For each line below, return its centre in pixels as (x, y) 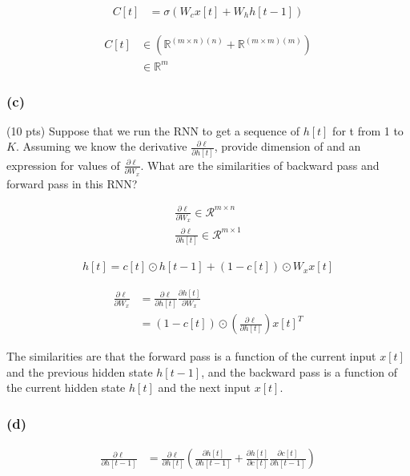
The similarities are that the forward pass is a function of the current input (191, 356)
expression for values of (63, 165)
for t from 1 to (368, 130)
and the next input (204, 387)
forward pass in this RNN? (72, 183)
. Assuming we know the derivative (101, 146)
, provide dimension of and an (287, 146)
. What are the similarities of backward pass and (260, 165)
